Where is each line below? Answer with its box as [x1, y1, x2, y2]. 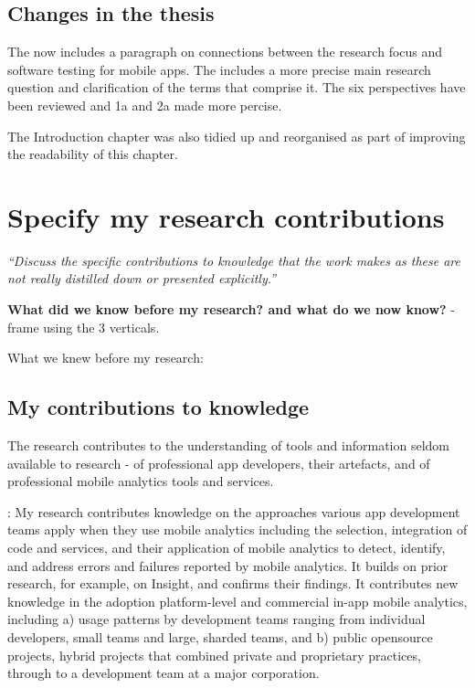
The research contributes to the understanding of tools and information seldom [7, 436, 449, 455]
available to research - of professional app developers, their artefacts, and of [7, 453, 430, 472]
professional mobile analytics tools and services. [7, 471, 274, 491]
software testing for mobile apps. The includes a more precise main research [7, 59, 431, 79]
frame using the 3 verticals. [7, 317, 160, 336]
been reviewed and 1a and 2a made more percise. [7, 95, 282, 114]
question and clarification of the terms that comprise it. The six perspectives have [7, 78, 466, 97]
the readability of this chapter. [7, 144, 178, 164]
